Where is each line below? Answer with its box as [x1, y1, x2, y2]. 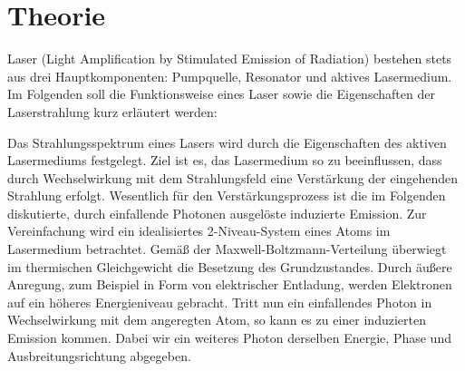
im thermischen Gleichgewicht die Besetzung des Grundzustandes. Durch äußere [7, 257, 452, 276]
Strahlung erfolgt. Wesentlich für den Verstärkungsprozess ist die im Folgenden [7, 186, 446, 205]
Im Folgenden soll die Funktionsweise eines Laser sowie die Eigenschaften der [7, 84, 435, 103]
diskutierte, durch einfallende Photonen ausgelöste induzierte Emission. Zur [7, 203, 427, 222]
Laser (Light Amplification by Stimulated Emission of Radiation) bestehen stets [7, 49, 452, 68]
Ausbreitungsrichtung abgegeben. [7, 346, 191, 365]
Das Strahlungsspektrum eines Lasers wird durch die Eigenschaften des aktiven [7, 132, 447, 151]
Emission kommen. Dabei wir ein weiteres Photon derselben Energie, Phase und [7, 328, 451, 347]
